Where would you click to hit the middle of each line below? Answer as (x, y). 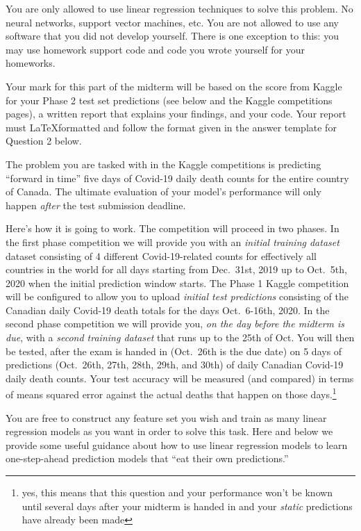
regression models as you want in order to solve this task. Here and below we (169, 431)
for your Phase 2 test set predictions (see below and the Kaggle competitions (169, 100)
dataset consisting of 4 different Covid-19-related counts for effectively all (161, 255)
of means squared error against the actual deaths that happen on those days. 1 (171, 393)
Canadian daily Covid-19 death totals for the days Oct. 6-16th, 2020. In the (168, 310)
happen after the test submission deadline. (96, 205)
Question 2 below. (44, 141)
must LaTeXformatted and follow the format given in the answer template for (171, 127)
